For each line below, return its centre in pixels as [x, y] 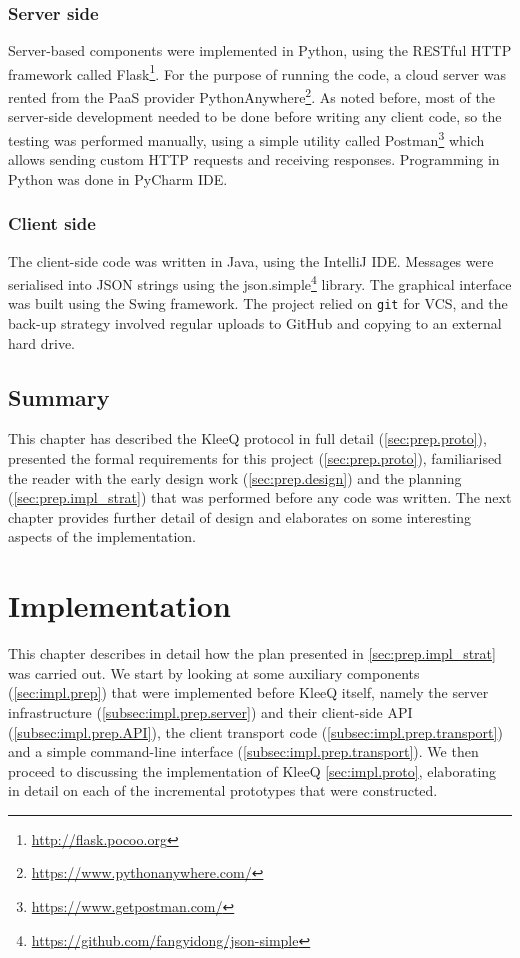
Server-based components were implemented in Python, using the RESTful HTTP [260, 50]
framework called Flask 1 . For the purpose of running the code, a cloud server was [257, 72]
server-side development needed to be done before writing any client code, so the [255, 116]
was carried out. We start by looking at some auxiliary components [214, 672]
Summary [59, 396]
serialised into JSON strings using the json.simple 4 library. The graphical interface [260, 282]
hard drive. [41, 342]
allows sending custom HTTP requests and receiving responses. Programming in [254, 159]
